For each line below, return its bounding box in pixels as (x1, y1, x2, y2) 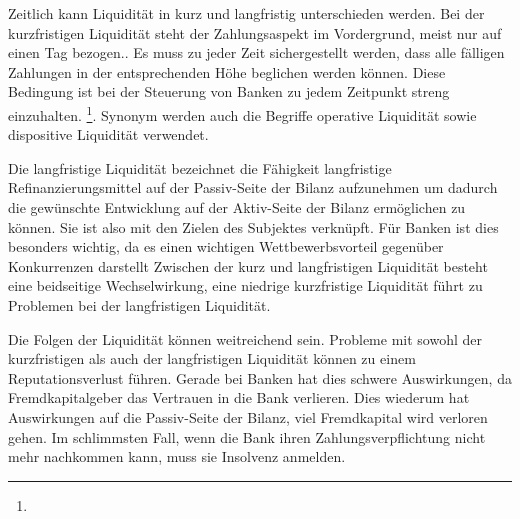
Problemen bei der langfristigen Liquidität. (8, 294, 271, 315)
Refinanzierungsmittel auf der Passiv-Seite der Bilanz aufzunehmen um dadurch (8, 177, 498, 198)
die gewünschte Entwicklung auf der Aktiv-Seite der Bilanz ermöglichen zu (8, 197, 466, 217)
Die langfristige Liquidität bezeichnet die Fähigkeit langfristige (8, 157, 392, 178)
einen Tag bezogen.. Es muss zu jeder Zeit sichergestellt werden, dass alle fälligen (8, 42, 505, 63)
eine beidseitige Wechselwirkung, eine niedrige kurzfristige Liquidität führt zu (8, 275, 483, 296)
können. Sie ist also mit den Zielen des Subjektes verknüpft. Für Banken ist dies (8, 216, 499, 237)
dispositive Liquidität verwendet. (8, 124, 209, 145)
